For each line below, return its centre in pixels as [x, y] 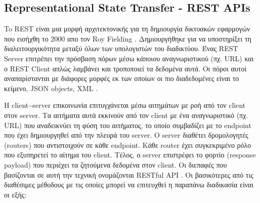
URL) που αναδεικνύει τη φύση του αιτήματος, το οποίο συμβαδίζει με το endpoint [128, 125]
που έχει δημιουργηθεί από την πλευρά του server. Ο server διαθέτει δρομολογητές [126, 135]
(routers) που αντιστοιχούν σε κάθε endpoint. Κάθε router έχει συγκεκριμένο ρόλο [128, 145]
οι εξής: [15, 194]
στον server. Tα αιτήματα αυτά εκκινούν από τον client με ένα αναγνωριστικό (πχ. [126, 115]
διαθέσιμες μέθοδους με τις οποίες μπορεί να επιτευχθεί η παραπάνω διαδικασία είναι [129, 185]
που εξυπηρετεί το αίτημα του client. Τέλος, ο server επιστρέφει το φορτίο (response [130, 155]
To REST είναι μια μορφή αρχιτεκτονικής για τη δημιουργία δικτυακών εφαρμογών [127, 29]
